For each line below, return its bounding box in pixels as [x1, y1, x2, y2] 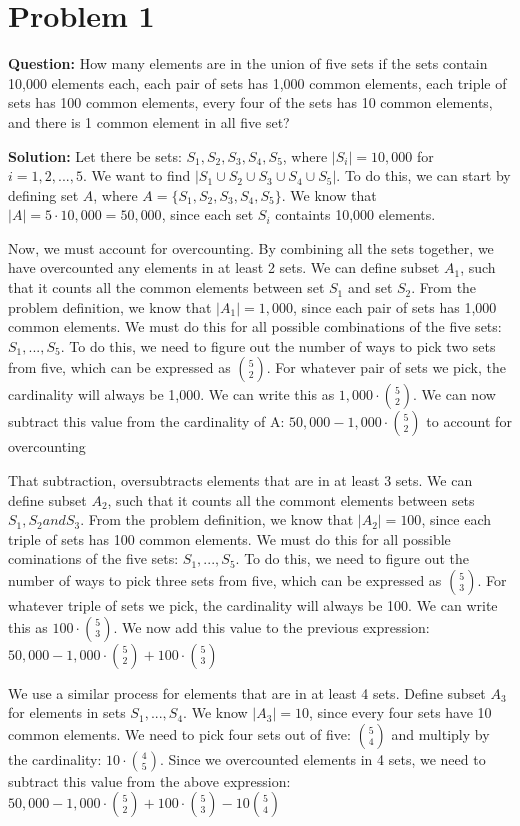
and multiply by [391, 723, 490, 744]
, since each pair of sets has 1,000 [292, 296, 497, 317]
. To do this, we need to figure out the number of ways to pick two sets [60, 335, 496, 356]
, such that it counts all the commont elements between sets [107, 489, 475, 510]
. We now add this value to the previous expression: [113, 616, 430, 637]
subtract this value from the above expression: [8, 770, 291, 791]
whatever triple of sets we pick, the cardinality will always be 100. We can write [8, 595, 498, 615]
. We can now [413, 384, 496, 405]
